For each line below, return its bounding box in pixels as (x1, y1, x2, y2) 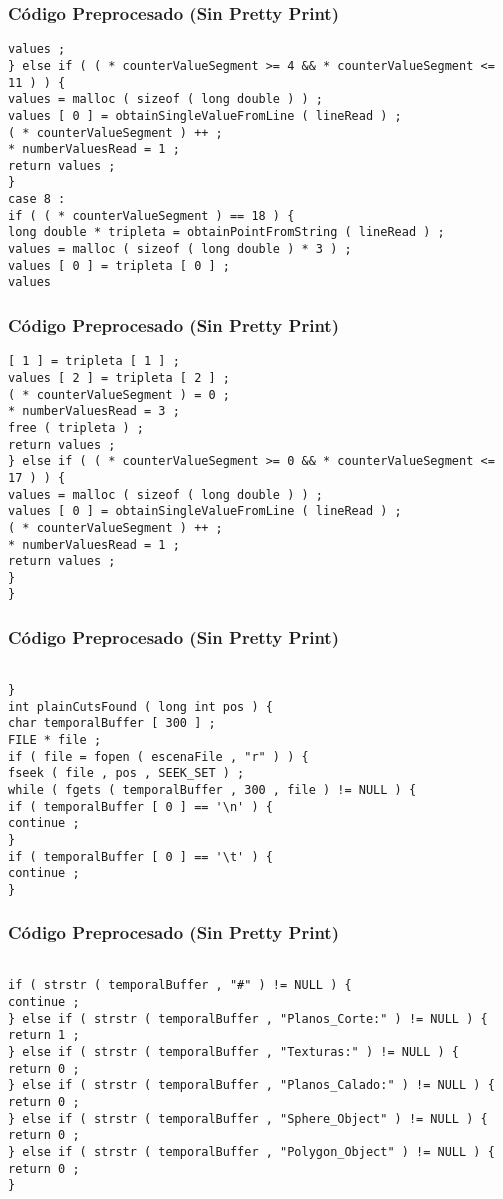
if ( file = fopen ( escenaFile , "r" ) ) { (8, 749, 309, 764)
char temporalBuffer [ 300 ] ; (8, 716, 216, 731)
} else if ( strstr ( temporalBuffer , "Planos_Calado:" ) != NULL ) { (8, 1078, 495, 1093)
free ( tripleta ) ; (8, 420, 145, 435)
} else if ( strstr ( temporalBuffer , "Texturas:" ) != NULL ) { (8, 1045, 460, 1060)
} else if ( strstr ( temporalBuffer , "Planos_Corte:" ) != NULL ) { (8, 1011, 488, 1026)
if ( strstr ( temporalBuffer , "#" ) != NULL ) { (8, 978, 352, 993)
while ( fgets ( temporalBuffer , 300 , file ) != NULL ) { (8, 782, 417, 797)
